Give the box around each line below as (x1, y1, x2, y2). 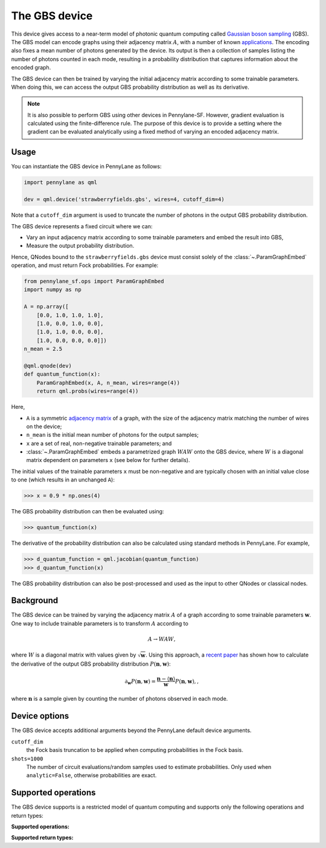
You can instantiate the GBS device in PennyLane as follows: (11, 163, 162, 170)
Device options (11, 711, 69, 721)
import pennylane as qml (24, 179, 98, 186)
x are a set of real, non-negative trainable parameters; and (26, 440, 172, 447)
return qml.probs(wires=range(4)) (36, 388, 139, 395)
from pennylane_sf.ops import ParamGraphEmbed (24, 278, 164, 285)
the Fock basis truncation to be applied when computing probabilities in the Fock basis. (26, 747, 244, 754)
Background (11, 596, 59, 606)
